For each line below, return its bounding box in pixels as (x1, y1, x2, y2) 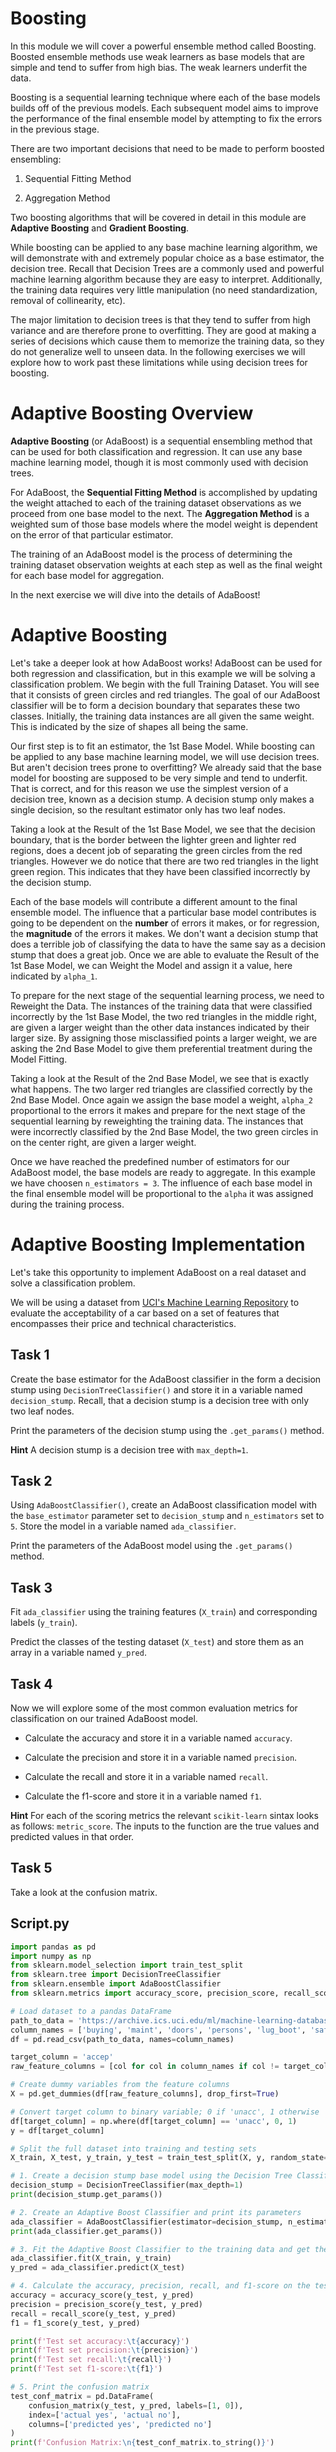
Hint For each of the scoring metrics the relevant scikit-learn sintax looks (10, 1810, 319, 1821)
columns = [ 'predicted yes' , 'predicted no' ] (28, 2419, 213, 2429)
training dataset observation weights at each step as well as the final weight (10, 558, 323, 571)
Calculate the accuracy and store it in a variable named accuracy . (24, 1732, 293, 1744)
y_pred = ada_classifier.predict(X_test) (10, 2263, 186, 2273)
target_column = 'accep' (10, 2052, 114, 2062)
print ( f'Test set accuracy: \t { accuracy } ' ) (10, 2336, 190, 2346)
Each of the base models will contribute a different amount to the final (10, 895, 298, 907)
